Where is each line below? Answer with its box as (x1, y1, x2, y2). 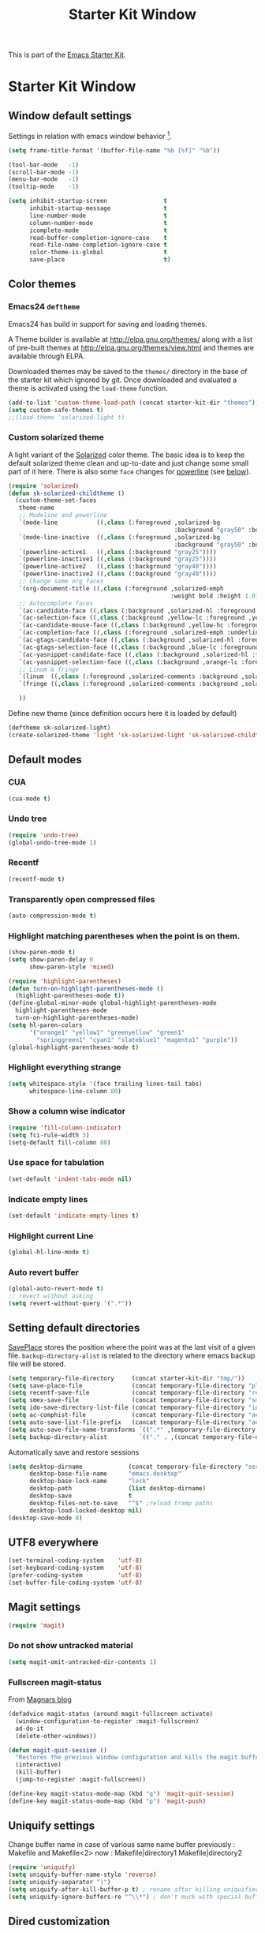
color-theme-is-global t (28, 249, 168, 257)
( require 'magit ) (8, 1621, 65, 1629)
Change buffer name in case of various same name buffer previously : (8, 1840, 236, 1849)
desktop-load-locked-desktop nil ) (28, 1506, 144, 1515)
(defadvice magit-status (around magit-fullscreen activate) (8, 1710, 214, 1718)
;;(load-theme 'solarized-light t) (8, 413, 125, 421)
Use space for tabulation (8, 1157, 105, 1168)
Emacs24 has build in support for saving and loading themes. (8, 319, 207, 328)
